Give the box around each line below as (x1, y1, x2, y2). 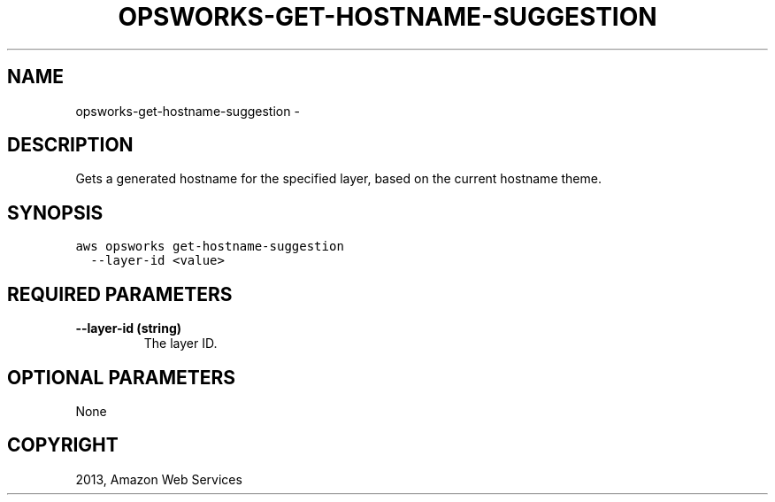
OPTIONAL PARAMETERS (7, 366, 236, 389)
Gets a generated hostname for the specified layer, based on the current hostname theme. (75, 171, 602, 187)
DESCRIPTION (7, 134, 134, 157)
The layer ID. (143, 336, 218, 351)
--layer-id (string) (75, 321, 181, 336)
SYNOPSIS (7, 201, 104, 224)
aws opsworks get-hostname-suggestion (75, 239, 344, 254)
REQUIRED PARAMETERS (7, 282, 233, 305)
